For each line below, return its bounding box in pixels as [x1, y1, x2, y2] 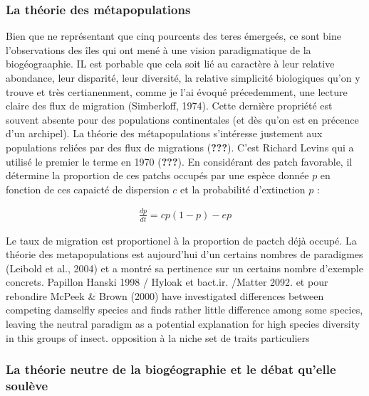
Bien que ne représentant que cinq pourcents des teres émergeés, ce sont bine [6, 28, 341, 43]
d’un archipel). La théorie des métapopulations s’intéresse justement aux [6, 126, 323, 141]
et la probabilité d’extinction [180, 181, 306, 196]
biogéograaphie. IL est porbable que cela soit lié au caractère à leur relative [6, 56, 335, 71]
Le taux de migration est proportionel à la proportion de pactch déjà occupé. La [6, 232, 357, 247]
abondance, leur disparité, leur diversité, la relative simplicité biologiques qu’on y [6, 70, 360, 85]
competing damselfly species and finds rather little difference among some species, [6, 302, 363, 317]
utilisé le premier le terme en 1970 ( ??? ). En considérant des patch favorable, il [6, 154, 353, 168]
